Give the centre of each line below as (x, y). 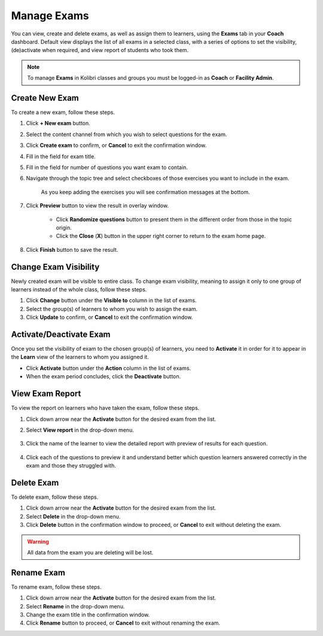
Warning (38, 541)
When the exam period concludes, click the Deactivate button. (103, 376)
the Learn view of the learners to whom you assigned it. (80, 357)
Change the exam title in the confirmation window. (88, 615)
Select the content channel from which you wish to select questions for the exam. (127, 134)
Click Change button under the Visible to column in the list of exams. (111, 300)
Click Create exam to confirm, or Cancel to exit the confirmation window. (116, 145)
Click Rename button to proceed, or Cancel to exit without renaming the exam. (123, 623)
